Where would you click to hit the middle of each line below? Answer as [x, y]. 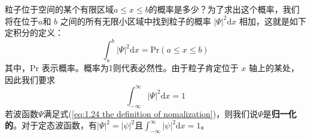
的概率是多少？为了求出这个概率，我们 [224, 9]
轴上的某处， [274, 68]
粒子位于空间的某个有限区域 [59, 9]
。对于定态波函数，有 [55, 125]
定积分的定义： [34, 33]
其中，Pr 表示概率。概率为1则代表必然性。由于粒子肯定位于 [122, 68]
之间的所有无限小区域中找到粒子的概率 [135, 21]
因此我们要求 [30, 79]
